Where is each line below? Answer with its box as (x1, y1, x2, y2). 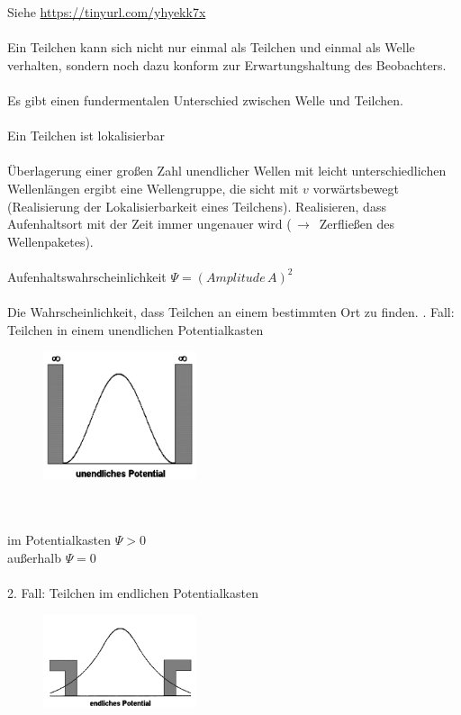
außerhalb (7, 548, 61, 566)
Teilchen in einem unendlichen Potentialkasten (7, 320, 264, 339)
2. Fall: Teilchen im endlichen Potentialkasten (7, 583, 258, 602)
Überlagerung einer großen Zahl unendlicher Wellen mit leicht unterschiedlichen (7, 161, 447, 180)
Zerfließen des (319, 214, 395, 233)
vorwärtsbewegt (312, 178, 399, 197)
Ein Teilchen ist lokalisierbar (7, 126, 166, 145)
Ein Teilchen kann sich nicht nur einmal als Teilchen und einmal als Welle (7, 38, 415, 57)
